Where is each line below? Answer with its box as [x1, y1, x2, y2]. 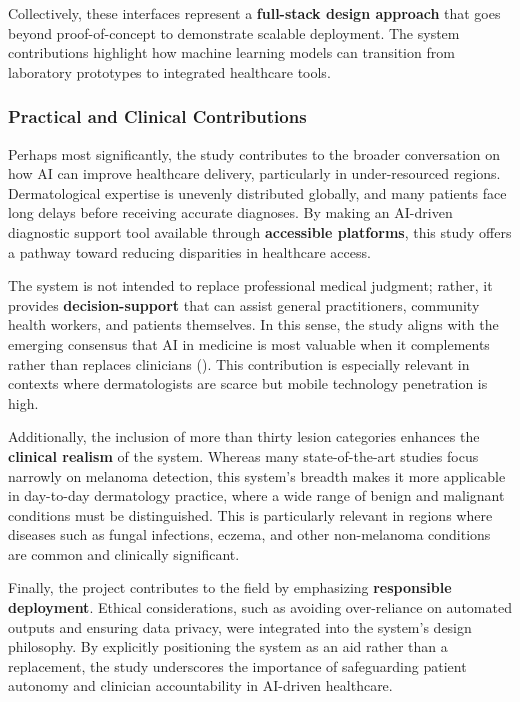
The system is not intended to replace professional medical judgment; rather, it [8, 275, 493, 296]
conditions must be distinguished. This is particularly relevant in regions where [8, 504, 493, 525]
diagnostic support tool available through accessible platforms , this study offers [8, 221, 512, 242]
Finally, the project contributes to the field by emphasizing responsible [8, 577, 452, 598]
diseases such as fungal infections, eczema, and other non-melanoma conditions [8, 524, 491, 545]
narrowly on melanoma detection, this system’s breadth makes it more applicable [8, 465, 506, 486]
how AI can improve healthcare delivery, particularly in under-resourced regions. [8, 163, 501, 184]
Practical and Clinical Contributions [8, 104, 307, 129]
